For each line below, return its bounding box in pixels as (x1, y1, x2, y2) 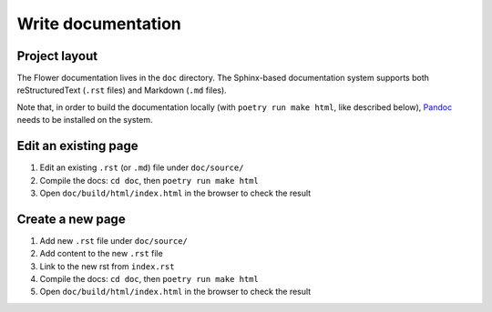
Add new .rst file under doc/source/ (39, 235, 189, 246)
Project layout (16, 48, 98, 64)
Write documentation (16, 14, 181, 34)
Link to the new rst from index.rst (39, 260, 175, 272)
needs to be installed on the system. (16, 115, 154, 126)
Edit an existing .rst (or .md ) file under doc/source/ (39, 162, 244, 173)
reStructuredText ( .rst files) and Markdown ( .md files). (16, 85, 227, 96)
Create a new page (16, 211, 127, 226)
